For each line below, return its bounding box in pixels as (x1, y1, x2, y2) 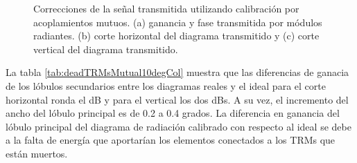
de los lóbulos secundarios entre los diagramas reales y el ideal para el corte (6, 78, 326, 93)
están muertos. (6, 146, 68, 160)
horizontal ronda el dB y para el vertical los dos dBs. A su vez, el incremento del (6, 92, 349, 106)
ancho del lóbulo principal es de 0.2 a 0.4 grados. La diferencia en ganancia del (6, 106, 340, 120)
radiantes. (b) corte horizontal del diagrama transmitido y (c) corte (33, 28, 320, 43)
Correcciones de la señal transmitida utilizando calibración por (33, 1, 299, 15)
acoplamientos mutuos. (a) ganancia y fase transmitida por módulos (33, 15, 322, 29)
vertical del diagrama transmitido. (33, 41, 178, 56)
